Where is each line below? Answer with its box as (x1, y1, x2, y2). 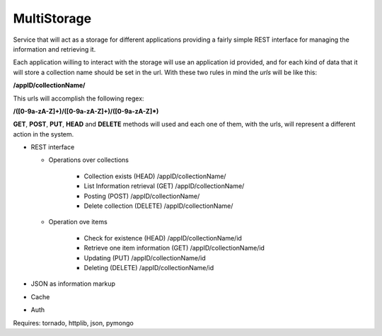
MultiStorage (13, 11, 92, 26)
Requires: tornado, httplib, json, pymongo (13, 318, 134, 327)
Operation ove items (48, 218, 108, 226)
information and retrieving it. (13, 45, 96, 53)
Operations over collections (48, 156, 129, 164)
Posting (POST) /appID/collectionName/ (83, 192, 200, 200)
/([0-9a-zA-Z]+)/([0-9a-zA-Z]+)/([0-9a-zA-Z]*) (13, 107, 159, 115)
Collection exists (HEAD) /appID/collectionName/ (83, 172, 226, 180)
